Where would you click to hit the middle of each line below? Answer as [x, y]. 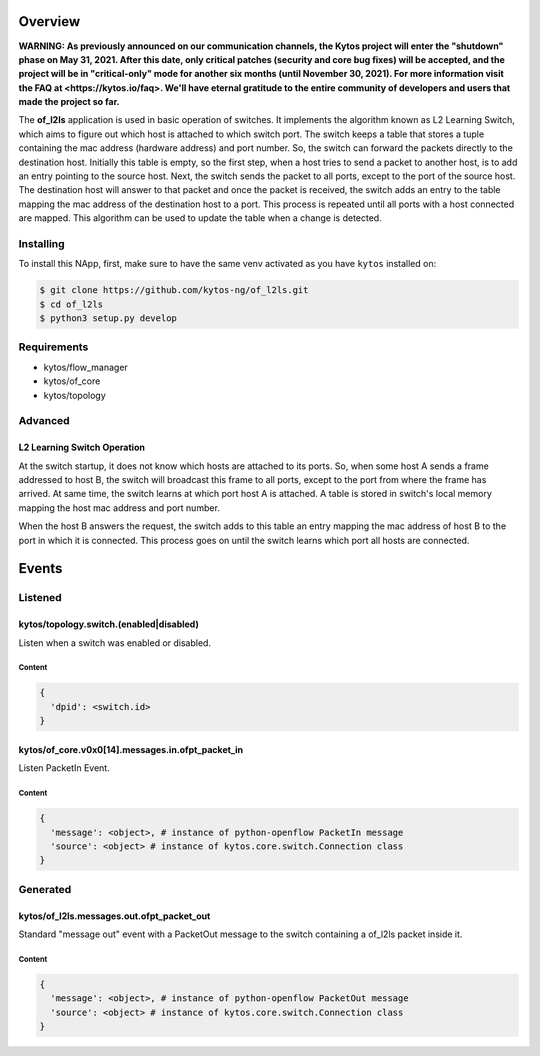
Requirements [53, 347]
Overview [49, 21]
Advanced [44, 421]
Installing [41, 243]
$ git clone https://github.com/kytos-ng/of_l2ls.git [174, 290]
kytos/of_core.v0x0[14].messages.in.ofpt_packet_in [131, 749]
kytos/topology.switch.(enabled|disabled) [108, 624]
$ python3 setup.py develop [108, 318]
